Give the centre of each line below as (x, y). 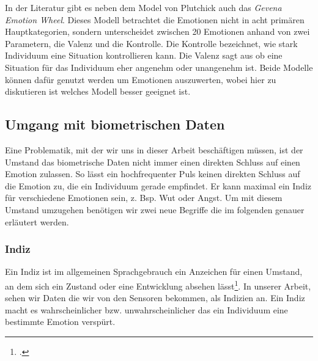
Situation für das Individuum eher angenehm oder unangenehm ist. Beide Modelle (159, 67)
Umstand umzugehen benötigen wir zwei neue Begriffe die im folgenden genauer (155, 209)
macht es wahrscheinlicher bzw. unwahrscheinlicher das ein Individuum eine (146, 309)
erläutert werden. (37, 221)
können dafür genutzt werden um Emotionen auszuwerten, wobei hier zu (141, 79)
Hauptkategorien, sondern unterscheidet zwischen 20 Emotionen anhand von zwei (157, 31)
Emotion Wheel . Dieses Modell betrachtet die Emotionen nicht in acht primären (155, 19)
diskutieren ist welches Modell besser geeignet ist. (98, 91)
